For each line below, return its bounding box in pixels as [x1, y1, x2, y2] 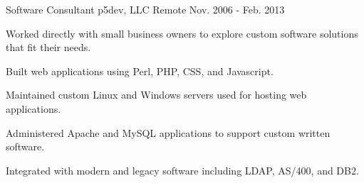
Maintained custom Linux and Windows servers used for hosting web [6, 87, 307, 102]
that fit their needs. [6, 40, 91, 55]
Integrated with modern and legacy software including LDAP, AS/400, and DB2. [6, 162, 359, 177]
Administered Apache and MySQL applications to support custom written [6, 125, 331, 140]
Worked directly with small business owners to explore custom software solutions [6, 26, 358, 40]
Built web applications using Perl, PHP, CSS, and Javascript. [6, 63, 274, 78]
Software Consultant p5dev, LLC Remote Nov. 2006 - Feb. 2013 [6, 2, 285, 16]
